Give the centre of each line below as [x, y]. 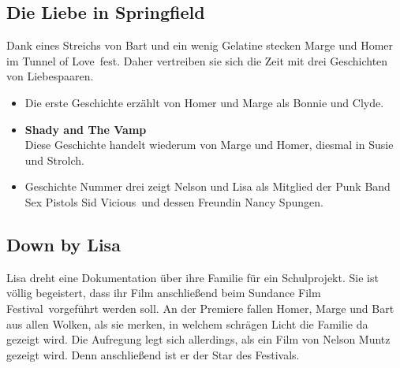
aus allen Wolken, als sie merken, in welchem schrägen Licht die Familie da [187, 323]
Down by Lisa [64, 244]
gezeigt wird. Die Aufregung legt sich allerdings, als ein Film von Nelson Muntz [198, 339]
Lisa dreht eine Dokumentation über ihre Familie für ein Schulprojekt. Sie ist [193, 277]
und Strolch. [54, 160]
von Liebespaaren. [50, 76]
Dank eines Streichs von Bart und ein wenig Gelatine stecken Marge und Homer [200, 45]
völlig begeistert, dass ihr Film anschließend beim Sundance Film [164, 293]
